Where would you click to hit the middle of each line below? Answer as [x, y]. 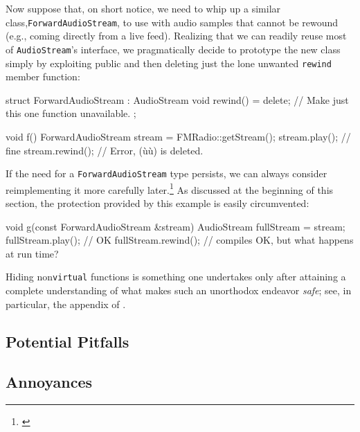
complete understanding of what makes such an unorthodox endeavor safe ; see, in [179, 290]
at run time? [32, 253]
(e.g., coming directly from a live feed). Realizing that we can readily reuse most [176, 36]
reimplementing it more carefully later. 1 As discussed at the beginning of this [170, 188]
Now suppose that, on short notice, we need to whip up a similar [143, 8]
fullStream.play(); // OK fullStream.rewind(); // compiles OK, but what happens [180, 240]
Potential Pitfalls [67, 341]
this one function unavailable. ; [71, 113]
